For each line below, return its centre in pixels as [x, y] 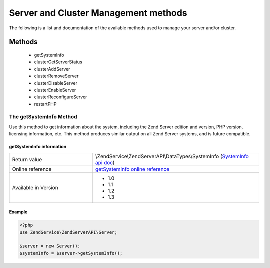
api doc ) [105, 162]
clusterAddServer [52, 69]
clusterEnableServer [55, 90]
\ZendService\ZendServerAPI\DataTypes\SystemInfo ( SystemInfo [172, 156]
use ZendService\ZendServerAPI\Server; [68, 232]
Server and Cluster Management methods [98, 13]
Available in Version [35, 187]
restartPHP [45, 104]
